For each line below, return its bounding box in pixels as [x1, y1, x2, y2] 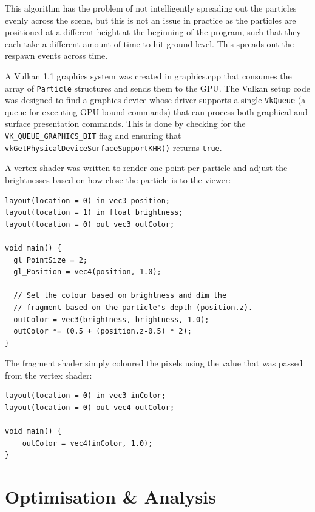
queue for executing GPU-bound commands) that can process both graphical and [5, 105, 308, 118]
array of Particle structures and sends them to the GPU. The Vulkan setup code [5, 81, 311, 94]
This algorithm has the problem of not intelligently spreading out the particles [5, 2, 297, 14]
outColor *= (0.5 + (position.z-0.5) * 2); [13, 327, 192, 336]
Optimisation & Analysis [5, 484, 216, 509]
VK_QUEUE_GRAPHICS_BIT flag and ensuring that [5, 129, 181, 142]
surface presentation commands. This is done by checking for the [5, 117, 246, 130]
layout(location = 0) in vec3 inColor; [5, 391, 166, 400]
